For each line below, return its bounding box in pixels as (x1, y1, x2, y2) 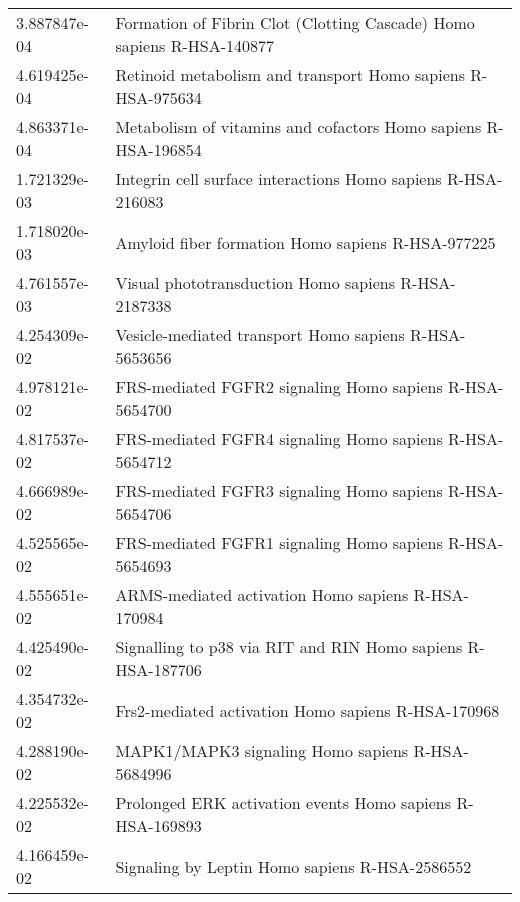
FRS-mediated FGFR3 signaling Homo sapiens (115, 479, 443, 502)
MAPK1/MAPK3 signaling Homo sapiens (115, 739, 409, 762)
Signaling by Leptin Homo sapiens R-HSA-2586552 (115, 854, 472, 878)
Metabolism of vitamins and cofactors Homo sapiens (115, 115, 482, 138)
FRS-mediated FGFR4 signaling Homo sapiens (115, 427, 443, 450)
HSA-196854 (115, 138, 202, 161)
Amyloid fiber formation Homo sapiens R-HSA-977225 (115, 230, 496, 254)
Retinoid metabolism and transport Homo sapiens (115, 63, 465, 86)
